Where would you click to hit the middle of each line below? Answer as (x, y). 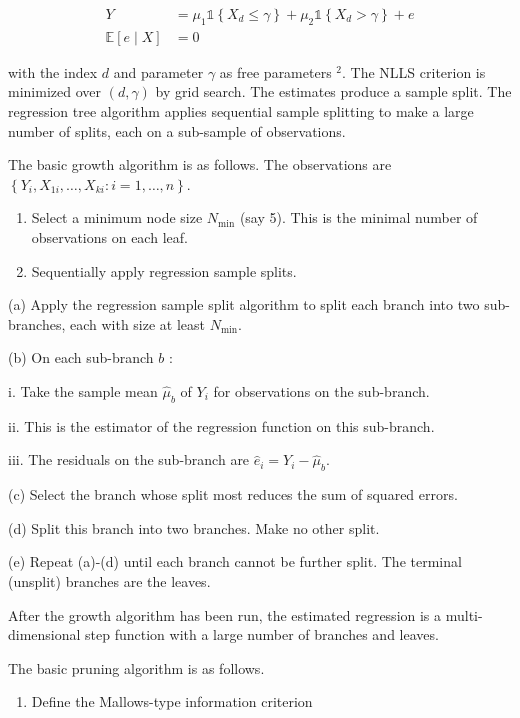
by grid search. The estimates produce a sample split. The (333, 91)
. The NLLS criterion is (414, 71)
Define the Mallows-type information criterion (172, 701)
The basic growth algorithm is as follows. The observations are (200, 164)
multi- (464, 614)
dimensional (44, 634)
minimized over (54, 91)
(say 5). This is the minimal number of (358, 217)
